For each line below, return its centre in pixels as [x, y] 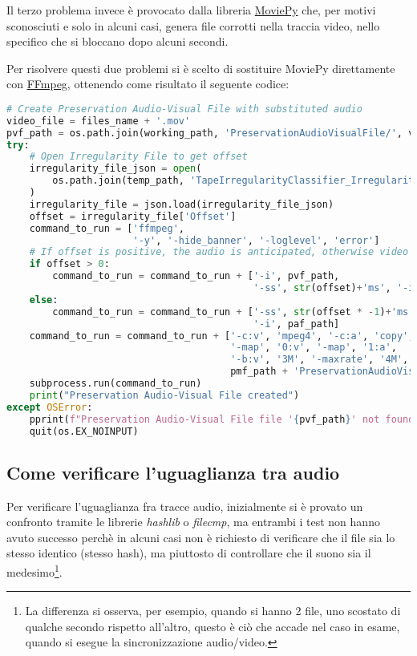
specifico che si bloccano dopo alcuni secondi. [117, 41]
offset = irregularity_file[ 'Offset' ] [133, 216]
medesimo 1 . [34, 571]
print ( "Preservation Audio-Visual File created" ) [164, 395]
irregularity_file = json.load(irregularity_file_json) [182, 204]
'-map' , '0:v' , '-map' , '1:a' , [314, 348]
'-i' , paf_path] [296, 324]
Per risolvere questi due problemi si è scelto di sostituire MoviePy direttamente [201, 68]
